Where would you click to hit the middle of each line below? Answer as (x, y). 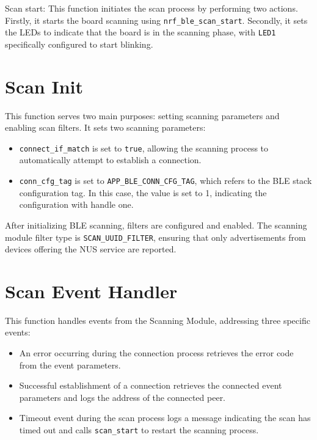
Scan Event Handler (91, 291)
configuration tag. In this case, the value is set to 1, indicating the (143, 192)
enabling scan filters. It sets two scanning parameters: (105, 127)
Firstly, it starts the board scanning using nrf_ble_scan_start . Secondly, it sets (156, 20)
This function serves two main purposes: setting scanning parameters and (142, 115)
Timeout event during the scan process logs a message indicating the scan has (165, 418)
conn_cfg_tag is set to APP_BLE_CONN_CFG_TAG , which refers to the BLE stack (166, 181)
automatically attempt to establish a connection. (110, 160)
